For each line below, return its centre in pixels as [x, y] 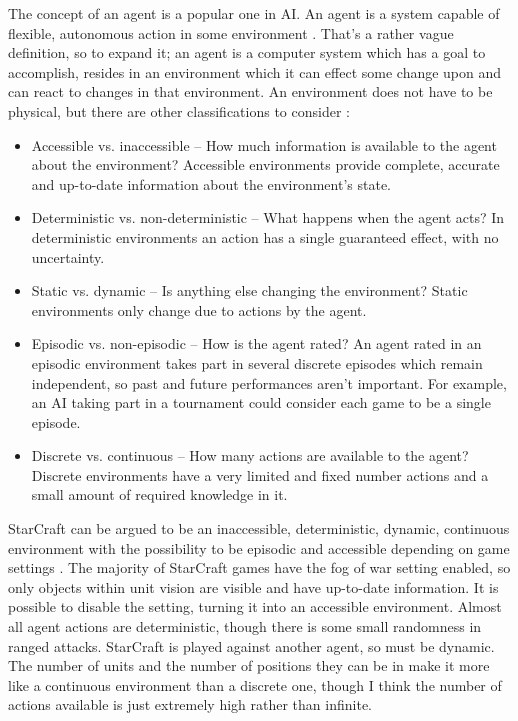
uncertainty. [68, 256]
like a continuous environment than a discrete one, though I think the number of [255, 684]
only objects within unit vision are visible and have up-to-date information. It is [253, 586]
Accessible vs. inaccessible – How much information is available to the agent [264, 144]
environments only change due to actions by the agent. [199, 309]
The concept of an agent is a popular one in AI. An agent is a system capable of [254, 13]
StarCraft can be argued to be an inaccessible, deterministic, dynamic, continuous [259, 528]
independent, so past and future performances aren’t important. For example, [269, 382]
